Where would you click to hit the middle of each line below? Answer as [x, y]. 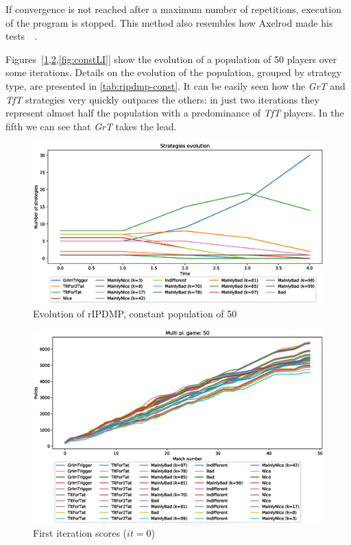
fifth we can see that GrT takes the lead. [91, 126]
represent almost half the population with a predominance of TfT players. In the [175, 113]
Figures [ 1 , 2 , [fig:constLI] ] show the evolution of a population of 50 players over [171, 59]
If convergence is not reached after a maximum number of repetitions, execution [173, 9]
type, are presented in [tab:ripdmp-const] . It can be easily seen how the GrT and [175, 85]
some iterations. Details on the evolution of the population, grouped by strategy [174, 72]
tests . [22, 36]
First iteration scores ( [80, 533]
